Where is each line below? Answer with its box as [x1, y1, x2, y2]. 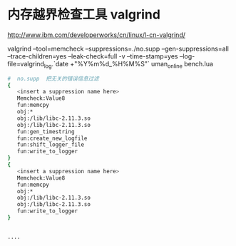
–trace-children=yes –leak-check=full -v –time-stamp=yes [7, 51, 178, 61]
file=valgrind [7, 59, 45, 68]
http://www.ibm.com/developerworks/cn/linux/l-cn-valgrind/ [7, 30, 185, 39]
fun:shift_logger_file [16, 141, 84, 148]
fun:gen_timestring [16, 128, 75, 135]
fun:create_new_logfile [16, 135, 88, 142]
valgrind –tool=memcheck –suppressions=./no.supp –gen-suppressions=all [7, 44, 230, 53]
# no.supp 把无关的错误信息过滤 [7, 75, 99, 82]
